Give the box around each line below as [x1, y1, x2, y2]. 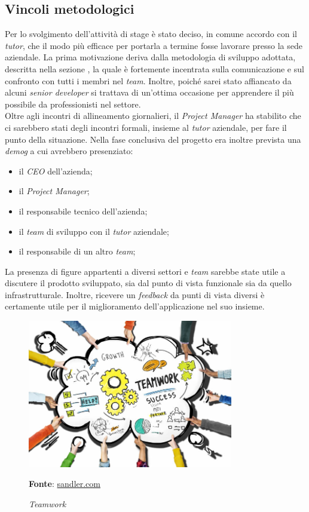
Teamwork [29, 498, 66, 510]
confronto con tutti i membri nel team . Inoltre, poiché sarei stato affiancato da [5, 74, 292, 87]
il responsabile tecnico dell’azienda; [19, 204, 148, 217]
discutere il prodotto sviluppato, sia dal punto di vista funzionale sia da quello [5, 277, 292, 289]
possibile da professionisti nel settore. [5, 97, 141, 110]
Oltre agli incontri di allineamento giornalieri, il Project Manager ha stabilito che [5, 109, 301, 122]
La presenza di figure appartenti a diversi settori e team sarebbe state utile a [5, 265, 286, 277]
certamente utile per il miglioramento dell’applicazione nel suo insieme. [5, 300, 265, 312]
